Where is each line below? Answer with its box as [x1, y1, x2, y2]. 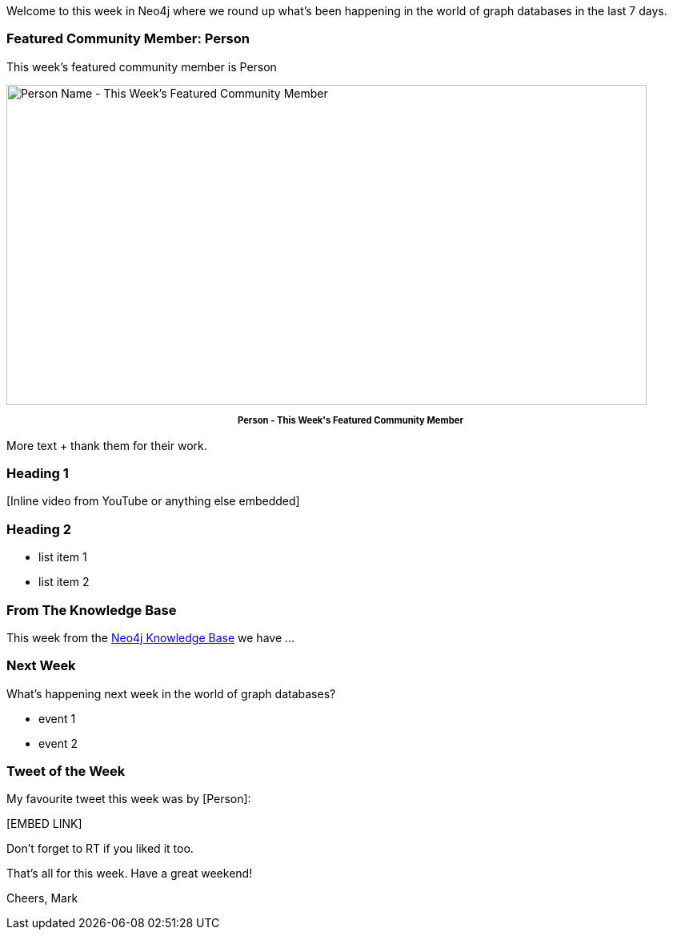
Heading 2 [6, 520, 72, 537]
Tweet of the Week [6, 763, 126, 780]
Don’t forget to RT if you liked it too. [6, 842, 194, 856]
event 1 [38, 711, 76, 725]
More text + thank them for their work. [6, 438, 207, 452]
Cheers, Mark [6, 891, 78, 906]
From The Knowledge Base [6, 601, 177, 618]
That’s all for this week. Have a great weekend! [6, 866, 253, 881]
